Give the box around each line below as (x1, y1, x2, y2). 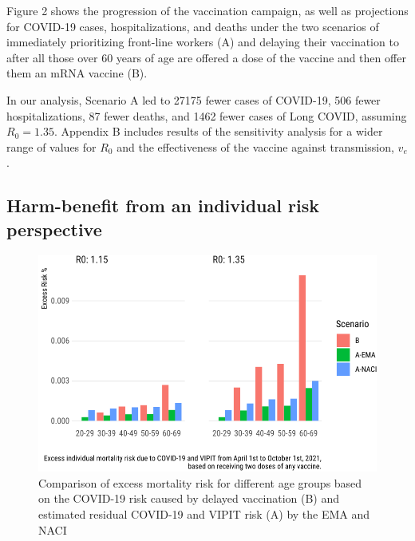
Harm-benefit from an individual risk (6, 193, 319, 218)
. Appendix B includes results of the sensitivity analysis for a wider (53, 123, 383, 140)
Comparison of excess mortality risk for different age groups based (38, 474, 362, 491)
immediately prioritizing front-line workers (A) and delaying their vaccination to (6, 34, 399, 50)
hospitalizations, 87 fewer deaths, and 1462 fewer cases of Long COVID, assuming (6, 107, 407, 124)
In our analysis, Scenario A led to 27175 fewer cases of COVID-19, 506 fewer (6, 91, 381, 108)
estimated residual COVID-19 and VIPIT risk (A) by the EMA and (38, 505, 370, 522)
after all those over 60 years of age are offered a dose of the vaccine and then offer (6, 49, 406, 65)
